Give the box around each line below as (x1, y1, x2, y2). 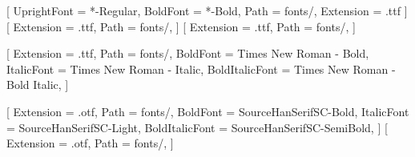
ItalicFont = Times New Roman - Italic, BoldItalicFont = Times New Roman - (6, 60, 396, 77)
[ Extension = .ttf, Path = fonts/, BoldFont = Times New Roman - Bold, (6, 45, 369, 62)
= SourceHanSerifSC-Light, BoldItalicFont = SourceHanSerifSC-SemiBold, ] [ (6, 119, 388, 135)
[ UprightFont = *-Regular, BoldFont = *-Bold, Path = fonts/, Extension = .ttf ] (6, 2, 408, 18)
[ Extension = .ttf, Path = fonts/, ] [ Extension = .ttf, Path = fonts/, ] (6, 18, 356, 34)
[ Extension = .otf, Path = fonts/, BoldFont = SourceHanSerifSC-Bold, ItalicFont (6, 103, 409, 119)
